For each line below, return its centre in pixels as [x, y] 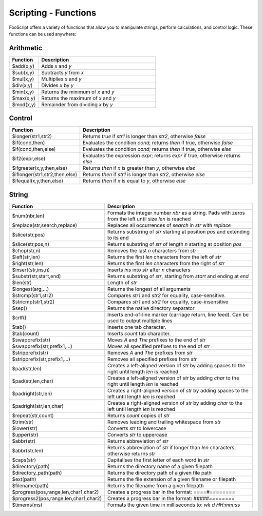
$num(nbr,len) [28, 216]
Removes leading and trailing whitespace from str [164, 422]
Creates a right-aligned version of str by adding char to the [175, 403]
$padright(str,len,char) [38, 406]
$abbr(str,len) [28, 450]
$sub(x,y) [23, 72]
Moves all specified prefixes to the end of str [159, 346]
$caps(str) [24, 460]
